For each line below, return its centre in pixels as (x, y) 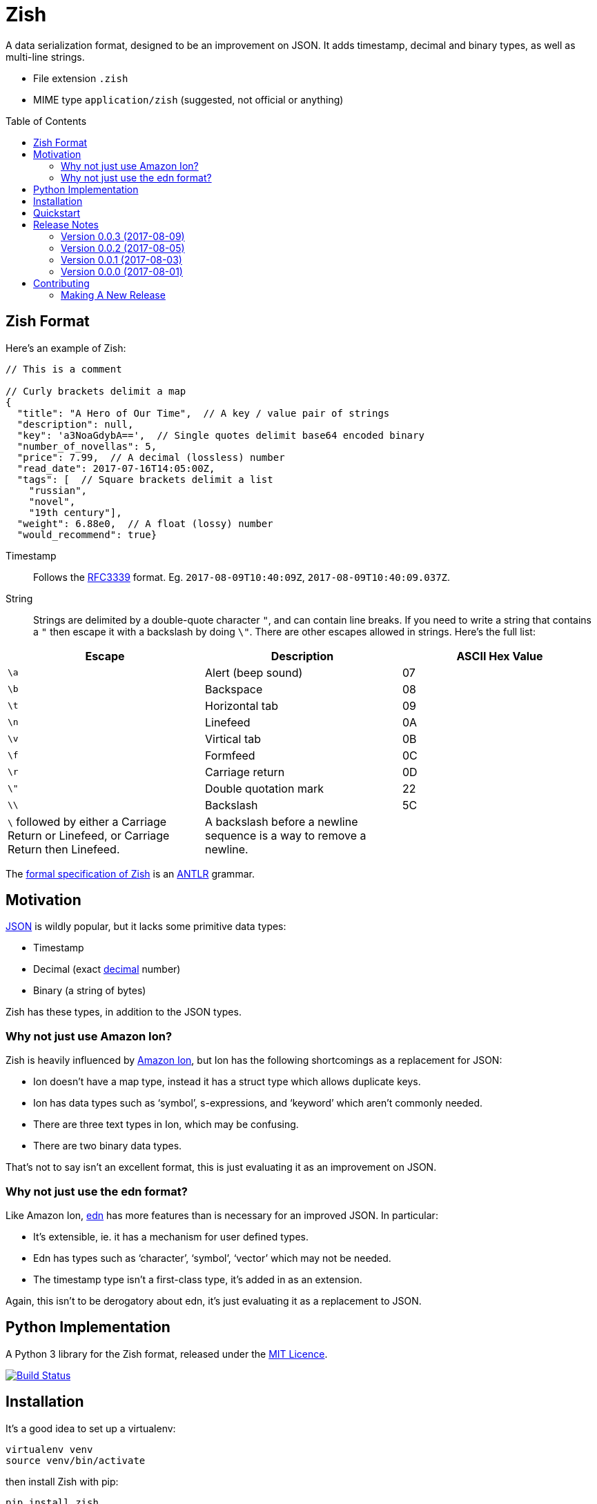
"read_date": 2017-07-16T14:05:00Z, (116, 468)
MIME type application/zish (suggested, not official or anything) (188, 99)
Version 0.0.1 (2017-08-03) (121, 259)
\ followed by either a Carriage (87, 821)
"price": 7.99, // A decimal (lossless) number (151, 457)
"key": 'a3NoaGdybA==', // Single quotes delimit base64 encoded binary (221, 435)
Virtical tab (233, 739)
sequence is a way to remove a (285, 835)
